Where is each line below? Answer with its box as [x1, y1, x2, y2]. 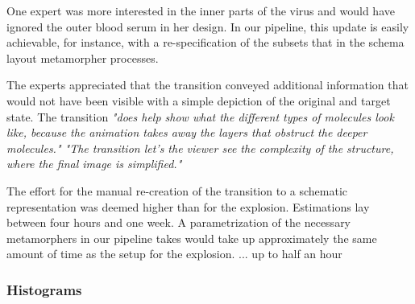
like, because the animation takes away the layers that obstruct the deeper [6, 124, 367, 141]
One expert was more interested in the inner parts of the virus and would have [6, 2, 395, 18]
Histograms [6, 279, 82, 299]
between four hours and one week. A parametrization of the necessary [6, 214, 351, 231]
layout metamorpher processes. [6, 49, 159, 66]
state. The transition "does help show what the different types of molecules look [6, 108, 394, 125]
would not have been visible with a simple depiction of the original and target [6, 92, 391, 109]
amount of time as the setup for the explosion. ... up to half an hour [6, 245, 342, 262]
